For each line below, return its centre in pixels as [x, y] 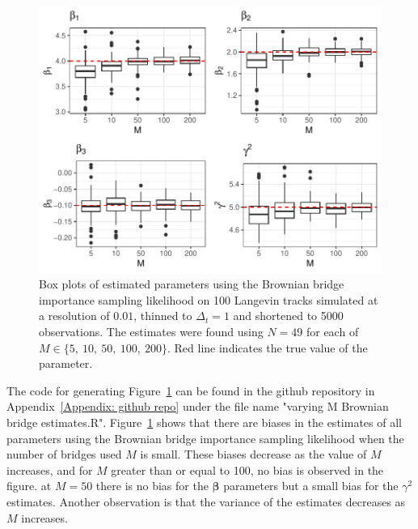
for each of [332, 331]
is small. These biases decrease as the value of [253, 454]
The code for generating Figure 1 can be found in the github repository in [191, 390]
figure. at [29, 486]
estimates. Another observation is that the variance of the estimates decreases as [206, 501]
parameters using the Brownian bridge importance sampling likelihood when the [205, 438]
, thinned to [163, 316]
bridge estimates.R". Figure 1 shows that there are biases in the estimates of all [204, 422]
